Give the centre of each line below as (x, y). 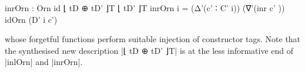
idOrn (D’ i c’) (31, 19)
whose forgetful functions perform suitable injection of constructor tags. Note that (153, 39)
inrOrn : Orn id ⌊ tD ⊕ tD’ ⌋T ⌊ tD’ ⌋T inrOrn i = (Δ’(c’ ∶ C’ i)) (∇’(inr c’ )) (145, 8)
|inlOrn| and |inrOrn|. (44, 62)
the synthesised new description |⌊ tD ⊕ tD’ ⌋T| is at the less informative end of (149, 50)
